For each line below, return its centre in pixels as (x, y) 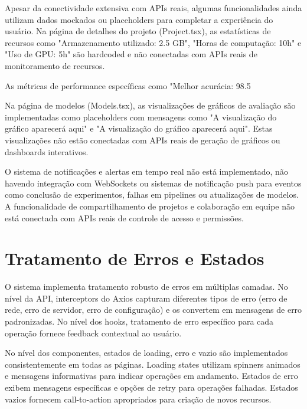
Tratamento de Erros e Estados (135, 258)
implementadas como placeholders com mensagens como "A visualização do (141, 117)
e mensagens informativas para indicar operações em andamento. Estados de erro (151, 376)
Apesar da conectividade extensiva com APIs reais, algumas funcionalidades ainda (153, 8)
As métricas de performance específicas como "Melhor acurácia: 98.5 (128, 85)
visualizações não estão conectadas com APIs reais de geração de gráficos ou (143, 140)
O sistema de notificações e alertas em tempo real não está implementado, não (146, 171)
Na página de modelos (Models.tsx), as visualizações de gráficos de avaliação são (150, 105)
